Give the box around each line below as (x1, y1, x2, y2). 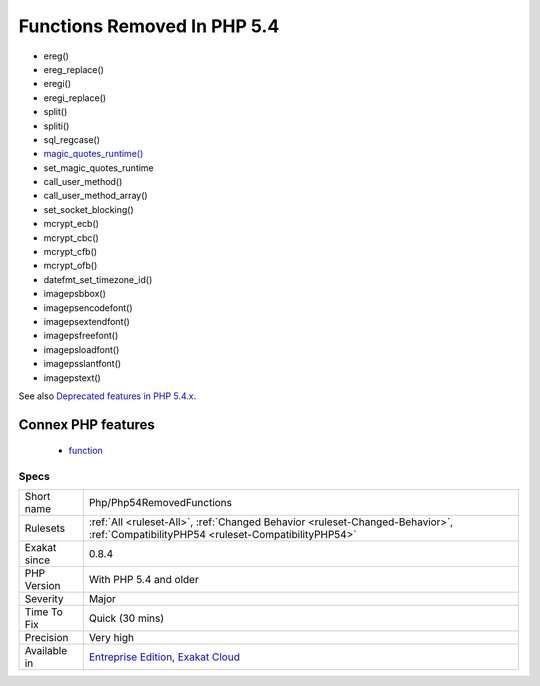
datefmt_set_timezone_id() (43, 273, 153, 285)
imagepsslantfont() (43, 358, 122, 370)
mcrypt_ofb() (43, 260, 98, 272)
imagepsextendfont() (43, 315, 130, 327)
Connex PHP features (18, 416, 155, 433)
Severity (24, 592, 64, 606)
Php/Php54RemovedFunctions (88, 496, 232, 510)
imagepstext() (43, 371, 102, 384)
